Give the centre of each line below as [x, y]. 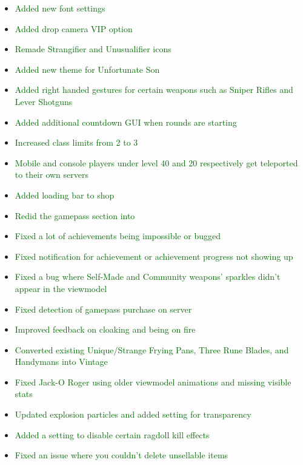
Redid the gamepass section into [75, 215]
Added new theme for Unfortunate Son [87, 69]
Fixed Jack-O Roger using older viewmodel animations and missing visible [153, 382]
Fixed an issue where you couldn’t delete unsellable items [122, 455]
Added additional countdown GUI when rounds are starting [126, 122]
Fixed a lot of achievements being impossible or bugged [118, 236]
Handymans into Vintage [61, 361]
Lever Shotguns [44, 101]
